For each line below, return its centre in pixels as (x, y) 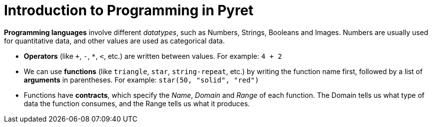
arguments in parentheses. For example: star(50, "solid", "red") (141, 80)
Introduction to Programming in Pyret (129, 10)
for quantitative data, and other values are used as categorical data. (114, 41)
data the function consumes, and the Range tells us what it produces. (137, 103)
